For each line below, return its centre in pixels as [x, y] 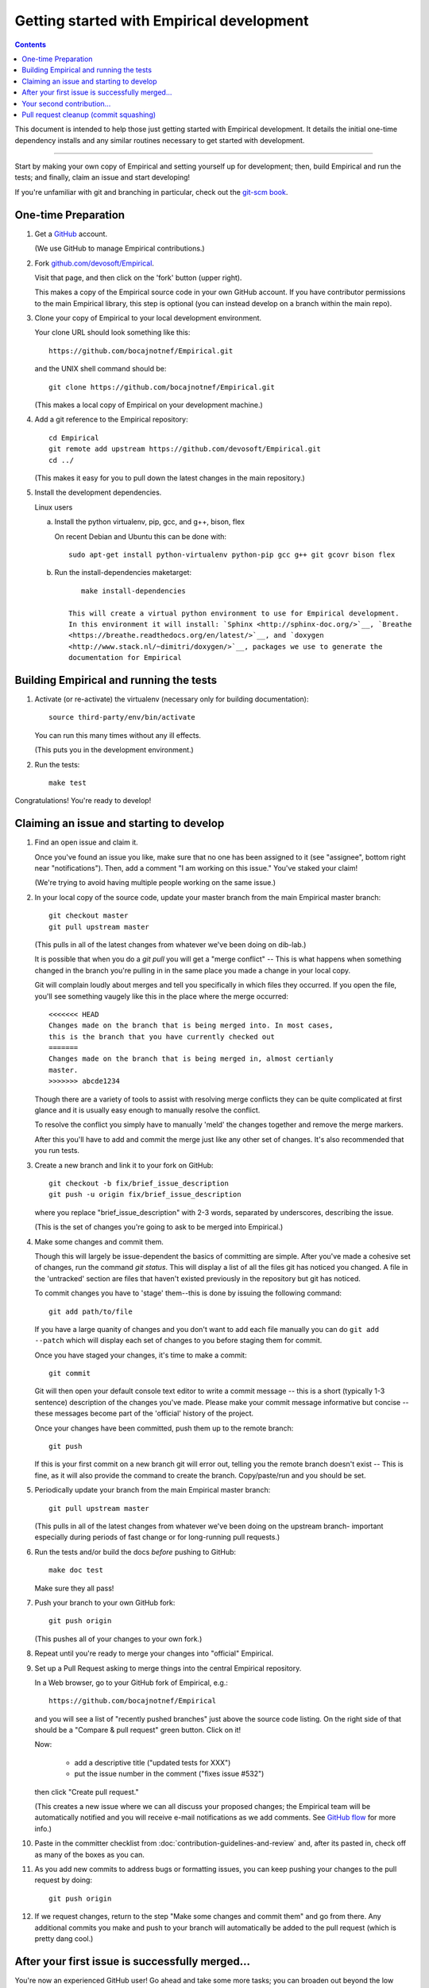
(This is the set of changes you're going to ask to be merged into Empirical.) [159, 1227]
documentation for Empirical [125, 658]
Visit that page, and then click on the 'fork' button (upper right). [138, 278]
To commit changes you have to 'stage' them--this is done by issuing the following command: [188, 1293]
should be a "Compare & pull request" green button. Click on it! [138, 1730]
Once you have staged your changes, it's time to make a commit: [141, 1355]
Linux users [54, 507]
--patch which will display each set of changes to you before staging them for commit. [178, 1341]
